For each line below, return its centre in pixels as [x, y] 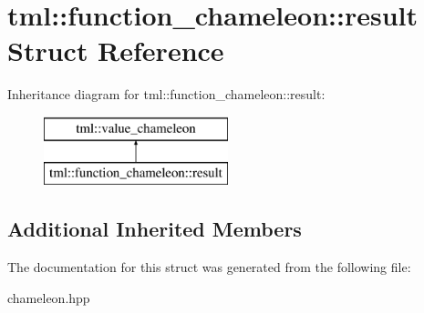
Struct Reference [116, 50]
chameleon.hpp [49, 297]
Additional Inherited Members [155, 229]
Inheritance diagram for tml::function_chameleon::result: [166, 94]
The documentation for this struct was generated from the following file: [209, 267]
